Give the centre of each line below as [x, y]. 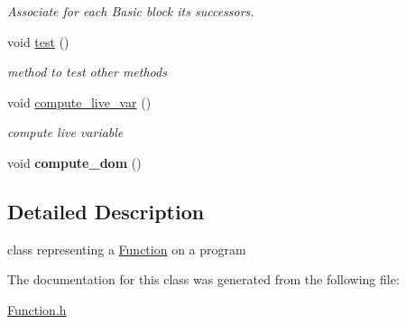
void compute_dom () [74, 162]
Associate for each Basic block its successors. [131, 11]
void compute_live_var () [79, 102]
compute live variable [65, 132]
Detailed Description [106, 211]
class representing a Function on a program [127, 249]
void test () [38, 41]
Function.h [37, 309]
